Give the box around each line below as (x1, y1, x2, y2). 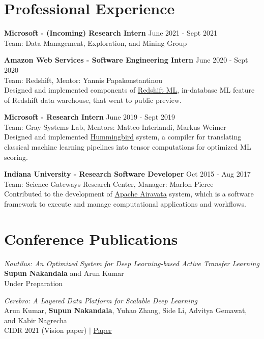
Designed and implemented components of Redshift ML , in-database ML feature (4, 84, 255, 95)
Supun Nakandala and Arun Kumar (4, 268, 124, 278)
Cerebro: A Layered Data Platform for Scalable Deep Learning (4, 295, 197, 305)
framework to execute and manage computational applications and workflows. (4, 199, 246, 209)
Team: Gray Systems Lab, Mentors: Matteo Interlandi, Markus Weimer (4, 121, 226, 132)
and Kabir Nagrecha (4, 315, 67, 325)
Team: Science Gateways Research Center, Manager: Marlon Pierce (4, 178, 214, 189)
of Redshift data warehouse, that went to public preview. (4, 94, 182, 105)
